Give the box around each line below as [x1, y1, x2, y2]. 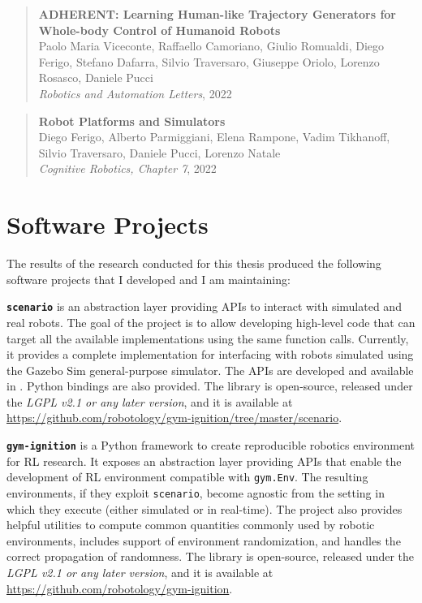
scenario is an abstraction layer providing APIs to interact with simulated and [6, 298, 402, 315]
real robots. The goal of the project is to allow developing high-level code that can [6, 313, 416, 330]
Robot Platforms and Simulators [38, 112, 226, 129]
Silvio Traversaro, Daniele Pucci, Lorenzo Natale [38, 144, 281, 161]
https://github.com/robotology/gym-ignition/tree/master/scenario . [6, 409, 342, 426]
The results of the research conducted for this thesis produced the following [6, 255, 381, 272]
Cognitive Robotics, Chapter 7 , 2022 [38, 160, 217, 177]
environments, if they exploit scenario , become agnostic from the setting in [6, 484, 385, 501]
